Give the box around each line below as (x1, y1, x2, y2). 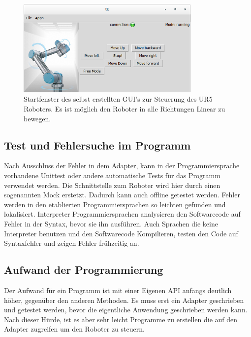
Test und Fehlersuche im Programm (4, 137, 191, 152)
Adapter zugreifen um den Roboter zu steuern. (4, 324, 145, 334)
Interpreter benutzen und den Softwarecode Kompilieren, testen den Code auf (4, 228, 238, 238)
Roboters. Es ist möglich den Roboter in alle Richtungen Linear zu (24, 104, 225, 114)
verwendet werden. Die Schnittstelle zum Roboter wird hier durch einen (4, 180, 220, 190)
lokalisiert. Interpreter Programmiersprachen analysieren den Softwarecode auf (4, 209, 241, 219)
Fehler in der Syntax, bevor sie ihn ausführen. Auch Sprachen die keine (4, 218, 218, 228)
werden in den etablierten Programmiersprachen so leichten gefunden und (4, 199, 226, 209)
